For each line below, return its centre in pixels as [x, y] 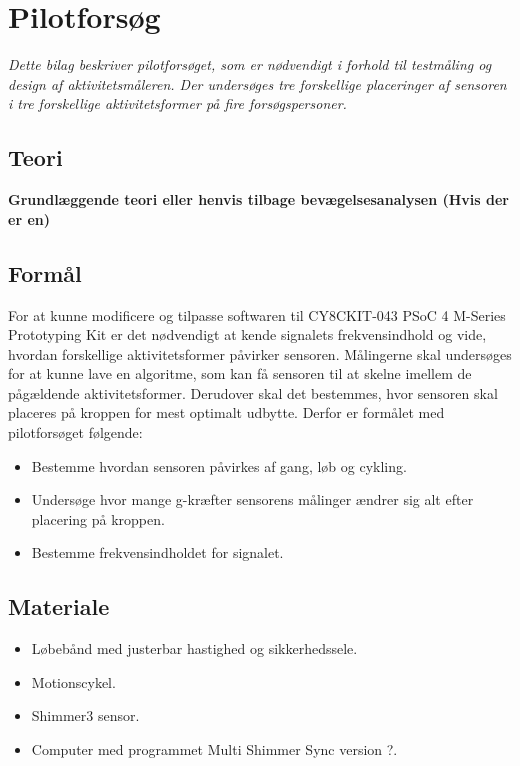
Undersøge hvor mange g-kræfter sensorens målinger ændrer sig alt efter [252, 499]
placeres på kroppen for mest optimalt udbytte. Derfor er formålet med [226, 412]
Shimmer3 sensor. [85, 715]
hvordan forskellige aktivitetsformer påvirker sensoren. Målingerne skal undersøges [260, 353]
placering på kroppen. [98, 518]
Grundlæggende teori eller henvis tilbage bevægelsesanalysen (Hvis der [258, 199]
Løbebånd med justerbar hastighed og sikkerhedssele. [194, 648]
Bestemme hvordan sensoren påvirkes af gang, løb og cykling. [219, 465]
